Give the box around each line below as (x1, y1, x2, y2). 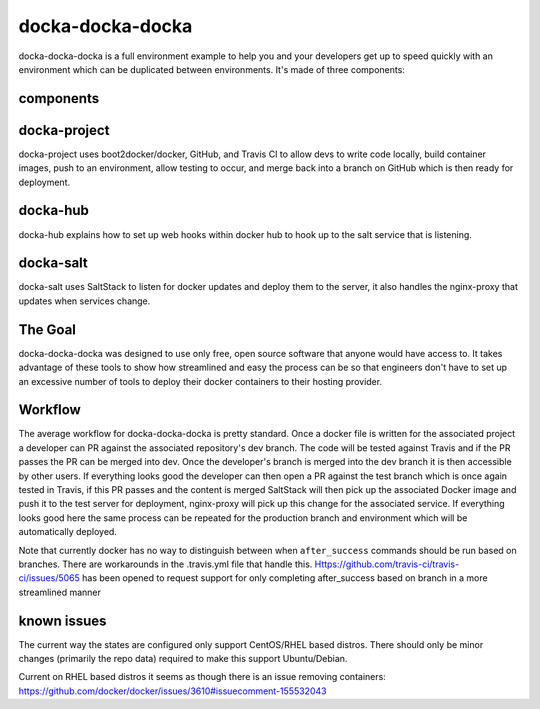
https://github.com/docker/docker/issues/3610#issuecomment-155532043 (18, 685, 327, 697)
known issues (18, 612, 107, 629)
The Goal (18, 321, 77, 338)
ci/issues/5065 (18, 572, 80, 584)
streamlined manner (18, 586, 102, 598)
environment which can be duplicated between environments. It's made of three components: (18, 63, 405, 75)
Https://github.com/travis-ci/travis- (314, 558, 460, 570)
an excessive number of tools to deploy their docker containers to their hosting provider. (18, 375, 383, 387)
